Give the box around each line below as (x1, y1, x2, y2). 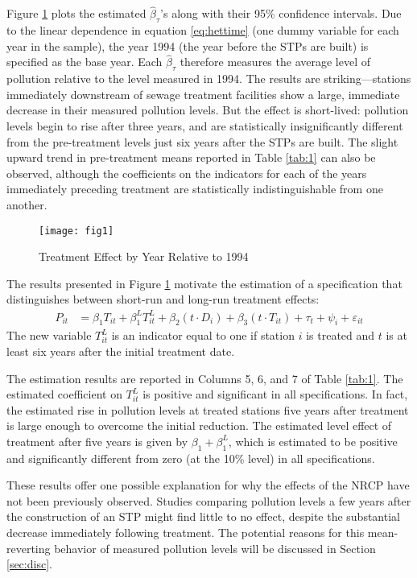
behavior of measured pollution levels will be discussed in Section (54, 539, 376, 556)
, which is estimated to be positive (228, 432, 398, 449)
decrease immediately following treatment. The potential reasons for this (6, 524, 365, 541)
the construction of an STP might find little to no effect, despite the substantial (6, 508, 400, 525)
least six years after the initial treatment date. (6, 342, 235, 359)
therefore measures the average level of (180, 53, 370, 70)
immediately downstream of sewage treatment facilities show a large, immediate (6, 85, 400, 102)
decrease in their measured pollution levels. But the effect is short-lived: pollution (6, 101, 409, 118)
